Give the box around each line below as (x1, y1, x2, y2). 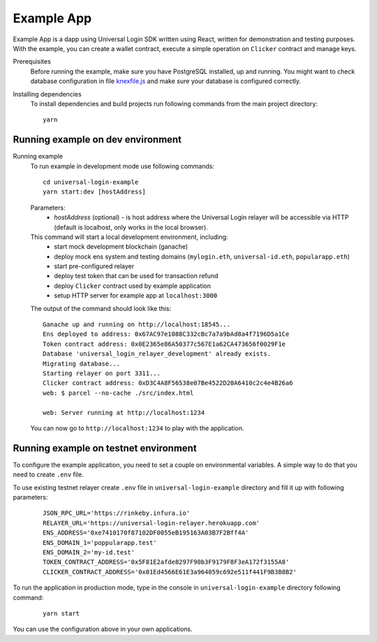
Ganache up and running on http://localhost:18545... (43, 321, 230, 328)
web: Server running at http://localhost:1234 (43, 409, 205, 416)
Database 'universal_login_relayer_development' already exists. (43, 350, 272, 358)
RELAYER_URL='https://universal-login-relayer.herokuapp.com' (43, 519, 260, 527)
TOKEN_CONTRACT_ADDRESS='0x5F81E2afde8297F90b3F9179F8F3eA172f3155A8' (43, 558, 290, 566)
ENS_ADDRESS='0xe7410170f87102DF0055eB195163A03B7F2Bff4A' (43, 529, 249, 537)
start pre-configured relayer (54, 262, 135, 270)
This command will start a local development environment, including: (30, 233, 228, 241)
